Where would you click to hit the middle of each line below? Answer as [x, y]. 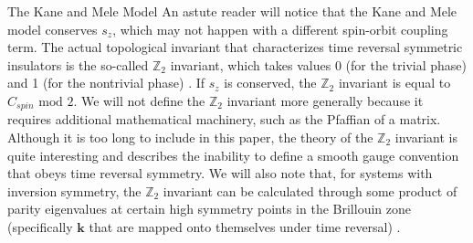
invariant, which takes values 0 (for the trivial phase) [318, 64]
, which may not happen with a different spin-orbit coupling [280, 29]
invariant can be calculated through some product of [310, 190]
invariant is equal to [394, 83]
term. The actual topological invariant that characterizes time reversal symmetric [235, 47]
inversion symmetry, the [74, 190]
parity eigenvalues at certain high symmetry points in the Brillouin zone [209, 209]
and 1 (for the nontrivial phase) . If [106, 83]
